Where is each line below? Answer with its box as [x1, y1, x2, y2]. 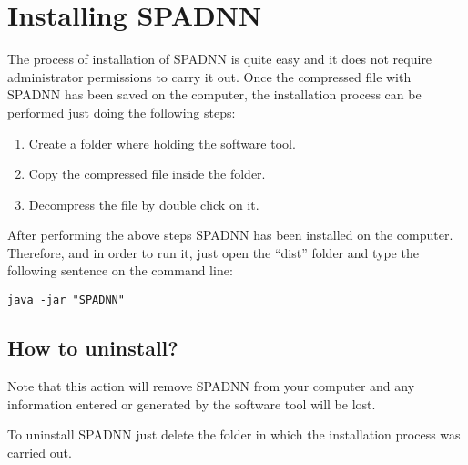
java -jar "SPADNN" [7, 294, 125, 307]
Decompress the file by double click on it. [28, 194, 259, 213]
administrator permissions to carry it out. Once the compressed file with [7, 67, 412, 86]
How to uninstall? [7, 334, 178, 362]
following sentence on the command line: [7, 261, 233, 280]
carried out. [7, 442, 72, 461]
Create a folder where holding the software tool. [28, 133, 296, 152]
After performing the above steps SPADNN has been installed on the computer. [7, 225, 453, 244]
